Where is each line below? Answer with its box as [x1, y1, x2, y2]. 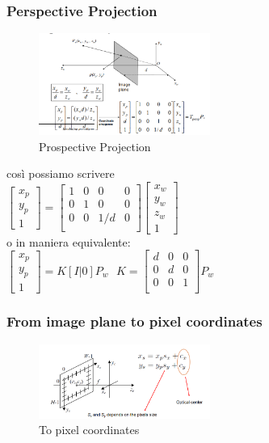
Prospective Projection [39, 137, 151, 154]
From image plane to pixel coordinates [6, 311, 263, 331]
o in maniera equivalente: [6, 233, 131, 250]
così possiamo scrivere [6, 165, 115, 182]
